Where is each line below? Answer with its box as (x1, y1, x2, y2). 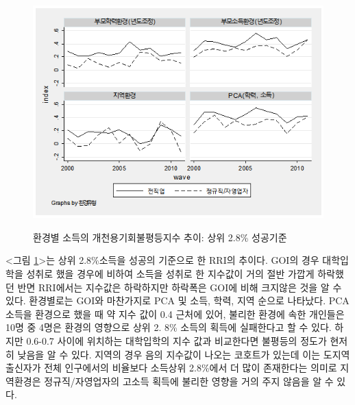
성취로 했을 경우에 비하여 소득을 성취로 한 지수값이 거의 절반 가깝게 (26, 267, 315, 281)
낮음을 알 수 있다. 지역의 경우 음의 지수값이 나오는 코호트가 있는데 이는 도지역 (17, 347, 350, 361)
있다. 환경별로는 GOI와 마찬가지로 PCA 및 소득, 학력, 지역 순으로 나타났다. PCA (5, 293, 350, 308)
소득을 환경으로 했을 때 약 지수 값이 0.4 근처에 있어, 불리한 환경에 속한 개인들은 (5, 306, 345, 321)
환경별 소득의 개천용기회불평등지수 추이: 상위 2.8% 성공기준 (33, 230, 287, 244)
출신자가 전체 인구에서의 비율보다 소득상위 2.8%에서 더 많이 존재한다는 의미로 (5, 360, 337, 375)
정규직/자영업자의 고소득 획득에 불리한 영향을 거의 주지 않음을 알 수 (44, 373, 334, 388)
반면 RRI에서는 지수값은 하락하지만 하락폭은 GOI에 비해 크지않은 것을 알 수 (17, 280, 342, 294)
